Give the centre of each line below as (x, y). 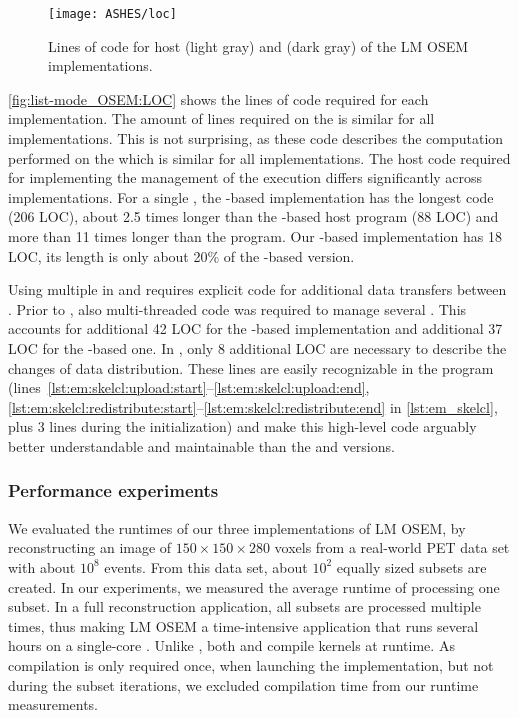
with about (42, 566)
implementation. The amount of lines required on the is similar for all (221, 118)
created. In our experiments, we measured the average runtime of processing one (254, 586)
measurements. (53, 704)
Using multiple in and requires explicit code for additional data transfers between (257, 289)
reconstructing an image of (90, 547)
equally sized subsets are (411, 566)
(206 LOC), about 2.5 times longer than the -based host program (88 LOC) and (253, 216)
